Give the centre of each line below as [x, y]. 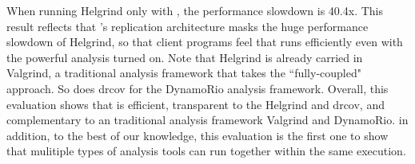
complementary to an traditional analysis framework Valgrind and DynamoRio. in [207, 120]
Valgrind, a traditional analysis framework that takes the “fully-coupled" [184, 73]
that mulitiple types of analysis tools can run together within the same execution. [206, 151]
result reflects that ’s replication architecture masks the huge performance [188, 26]
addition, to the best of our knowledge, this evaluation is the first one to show [198, 135]
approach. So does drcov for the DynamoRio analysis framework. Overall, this [198, 88]
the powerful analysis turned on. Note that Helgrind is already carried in [185, 57]
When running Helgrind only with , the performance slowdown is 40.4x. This [195, 10]
